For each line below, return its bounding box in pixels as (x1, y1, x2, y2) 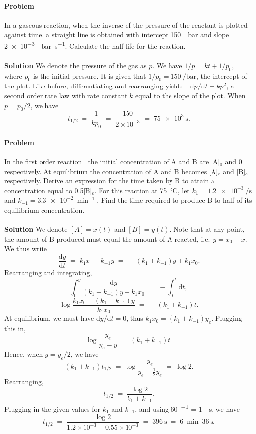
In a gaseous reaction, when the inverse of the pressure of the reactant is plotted (4, 19, 248, 30)
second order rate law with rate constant (4, 90, 128, 101)
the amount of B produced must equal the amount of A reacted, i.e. (4, 233, 210, 244)
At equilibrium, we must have (4, 313, 94, 323)
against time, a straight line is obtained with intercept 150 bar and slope (4, 29, 229, 40)
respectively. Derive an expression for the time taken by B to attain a (4, 175, 215, 186)
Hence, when (4, 349, 43, 359)
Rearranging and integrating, (4, 267, 92, 278)
